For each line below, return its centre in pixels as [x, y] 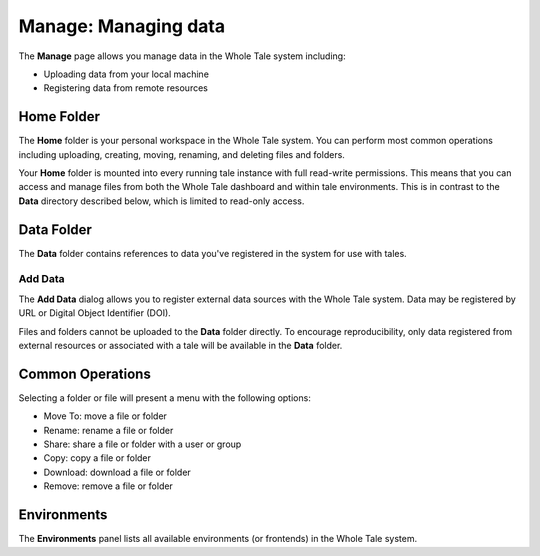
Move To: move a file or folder [105, 416]
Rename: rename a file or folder [108, 430]
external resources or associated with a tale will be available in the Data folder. [180, 346]
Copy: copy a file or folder [97, 458]
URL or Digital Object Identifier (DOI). [95, 313]
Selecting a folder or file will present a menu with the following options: [165, 397]
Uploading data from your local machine [126, 74]
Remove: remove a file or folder [108, 486]
